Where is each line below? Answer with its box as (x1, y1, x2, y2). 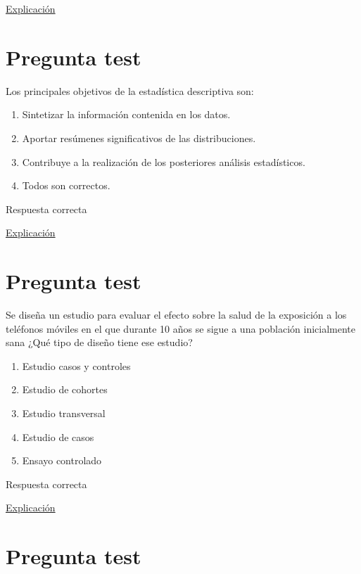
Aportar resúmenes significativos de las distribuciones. (22, 130, 256, 145)
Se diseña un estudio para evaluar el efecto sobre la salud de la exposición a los (6, 307, 347, 321)
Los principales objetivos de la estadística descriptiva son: (6, 83, 254, 98)
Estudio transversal (22, 405, 106, 420)
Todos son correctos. (22, 178, 110, 193)
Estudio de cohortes (22, 382, 108, 397)
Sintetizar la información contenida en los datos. (22, 107, 231, 122)
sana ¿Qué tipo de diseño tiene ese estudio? (6, 335, 193, 350)
